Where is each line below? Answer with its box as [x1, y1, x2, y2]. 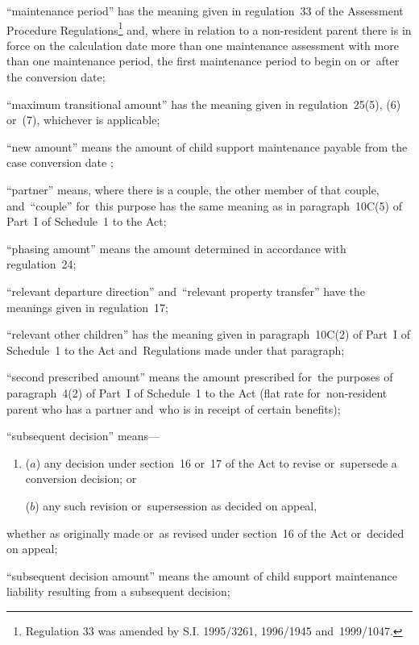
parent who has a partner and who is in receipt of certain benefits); [6, 400, 341, 417]
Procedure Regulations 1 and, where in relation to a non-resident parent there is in [6, 19, 412, 38]
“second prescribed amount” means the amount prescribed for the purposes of [6, 368, 393, 385]
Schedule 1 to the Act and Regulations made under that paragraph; [6, 341, 345, 358]
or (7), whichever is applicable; [6, 111, 160, 128]
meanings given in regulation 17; [6, 298, 168, 315]
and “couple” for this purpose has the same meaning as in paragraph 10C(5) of [6, 197, 402, 214]
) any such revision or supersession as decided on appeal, [35, 497, 317, 514]
